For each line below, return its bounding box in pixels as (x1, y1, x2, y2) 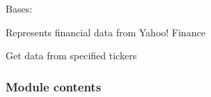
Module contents (6, 77, 102, 95)
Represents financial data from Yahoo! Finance (6, 24, 205, 39)
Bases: (6, 1, 33, 15)
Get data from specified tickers (6, 48, 137, 63)
